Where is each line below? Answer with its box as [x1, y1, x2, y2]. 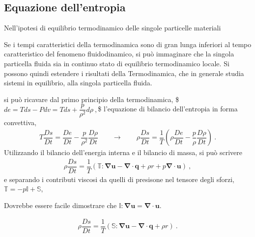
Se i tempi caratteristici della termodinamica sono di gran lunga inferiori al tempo [4, 39, 252, 49]
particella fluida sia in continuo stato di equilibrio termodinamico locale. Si [4, 58, 229, 68]
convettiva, [4, 117, 37, 128]
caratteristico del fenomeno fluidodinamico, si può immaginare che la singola [4, 49, 234, 59]
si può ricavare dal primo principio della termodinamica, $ [4, 94, 179, 104]
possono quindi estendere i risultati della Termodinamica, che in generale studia [4, 68, 244, 78]
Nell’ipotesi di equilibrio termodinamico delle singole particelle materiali [4, 23, 221, 33]
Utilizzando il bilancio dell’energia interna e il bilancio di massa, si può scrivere [4, 147, 243, 158]
